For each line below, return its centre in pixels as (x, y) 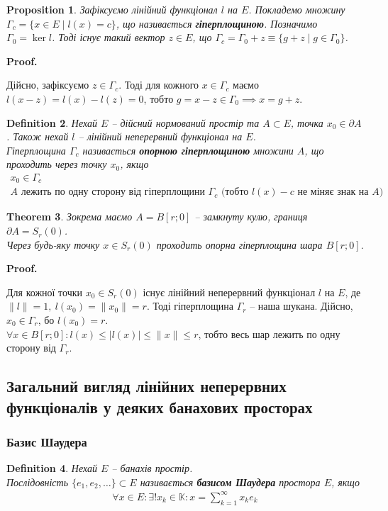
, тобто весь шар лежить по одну (269, 333)
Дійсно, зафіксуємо (48, 85)
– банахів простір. (152, 468)
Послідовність (38, 482)
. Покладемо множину (297, 9)
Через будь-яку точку (53, 244)
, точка (307, 122)
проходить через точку (57, 164)
